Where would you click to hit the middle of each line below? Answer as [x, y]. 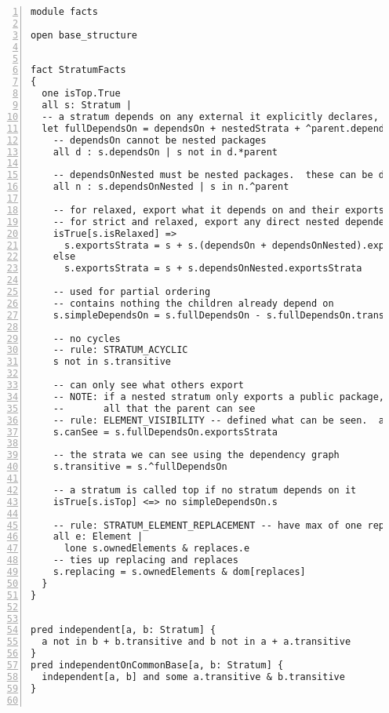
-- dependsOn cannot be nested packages [160, 140]
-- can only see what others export [149, 385]
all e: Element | [98, 537]
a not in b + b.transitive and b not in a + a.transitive [196, 642]
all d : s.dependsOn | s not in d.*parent [165, 152]
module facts [64, 12]
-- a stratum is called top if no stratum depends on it [205, 490]
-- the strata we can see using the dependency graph [196, 455]
